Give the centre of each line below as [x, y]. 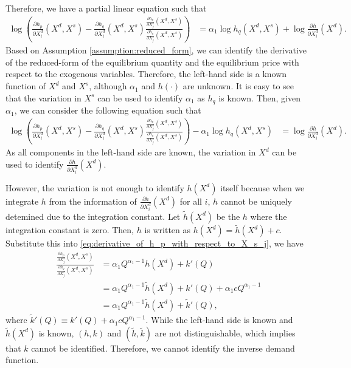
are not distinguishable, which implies [225, 332]
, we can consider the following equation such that [108, 110]
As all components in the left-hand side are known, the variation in [131, 152]
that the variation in [43, 97]
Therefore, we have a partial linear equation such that [106, 8]
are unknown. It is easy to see [238, 86]
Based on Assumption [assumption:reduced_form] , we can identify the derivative [156, 50]
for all [191, 201]
